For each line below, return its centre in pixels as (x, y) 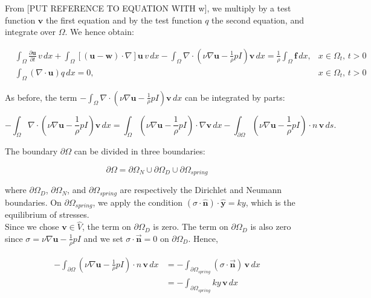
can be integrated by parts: (235, 97)
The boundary (31, 151)
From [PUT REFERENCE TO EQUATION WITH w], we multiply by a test (148, 8)
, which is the (270, 202)
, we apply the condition (138, 202)
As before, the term (41, 97)
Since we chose (32, 227)
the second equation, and (258, 20)
